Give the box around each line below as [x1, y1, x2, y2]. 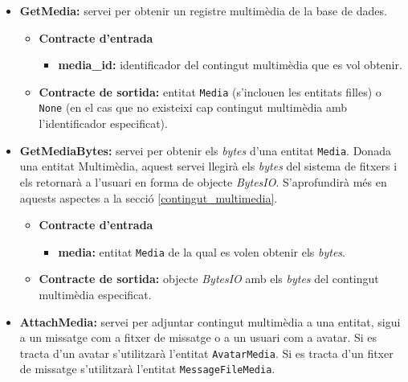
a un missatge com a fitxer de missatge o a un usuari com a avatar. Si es [19, 329, 377, 346]
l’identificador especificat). [39, 115, 168, 132]
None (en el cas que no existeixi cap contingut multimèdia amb [39, 99, 348, 116]
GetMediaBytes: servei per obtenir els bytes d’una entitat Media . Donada [19, 142, 391, 158]
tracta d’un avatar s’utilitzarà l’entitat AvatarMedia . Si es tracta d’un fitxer [19, 344, 394, 361]
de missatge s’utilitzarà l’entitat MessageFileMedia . [19, 360, 275, 377]
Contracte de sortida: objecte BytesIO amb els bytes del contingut [39, 270, 379, 287]
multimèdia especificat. [39, 285, 152, 302]
